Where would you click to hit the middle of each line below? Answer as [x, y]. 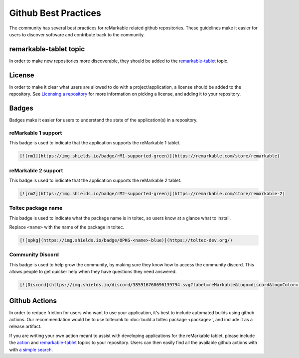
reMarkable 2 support [36, 170]
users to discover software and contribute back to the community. [77, 34]
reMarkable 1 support [36, 133]
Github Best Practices [55, 13]
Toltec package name [36, 208]
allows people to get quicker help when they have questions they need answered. [93, 272]
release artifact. [25, 327]
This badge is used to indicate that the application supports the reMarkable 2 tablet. [95, 180]
